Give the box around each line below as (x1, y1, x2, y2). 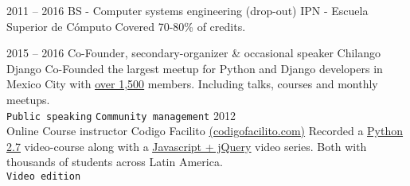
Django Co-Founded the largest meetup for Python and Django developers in (6, 60, 383, 76)
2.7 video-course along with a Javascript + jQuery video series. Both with (6, 138, 367, 154)
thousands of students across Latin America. (6, 153, 223, 170)
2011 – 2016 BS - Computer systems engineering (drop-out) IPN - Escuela (6, 2, 369, 18)
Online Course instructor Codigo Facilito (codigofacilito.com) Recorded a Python (6, 122, 404, 139)
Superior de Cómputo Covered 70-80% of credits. (6, 17, 246, 34)
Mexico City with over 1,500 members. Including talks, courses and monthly (6, 76, 378, 92)
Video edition (6, 171, 81, 182)
